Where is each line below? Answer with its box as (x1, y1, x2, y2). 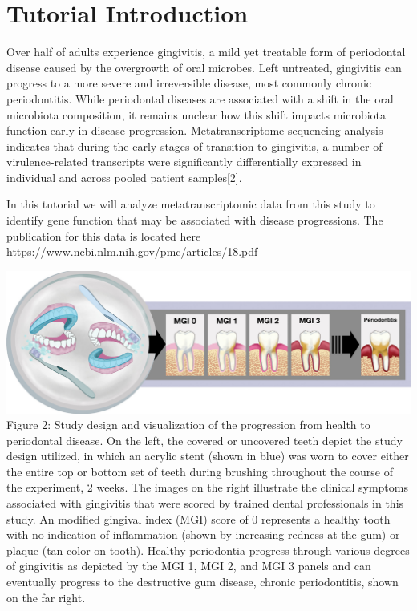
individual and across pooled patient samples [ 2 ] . (6, 168, 242, 185)
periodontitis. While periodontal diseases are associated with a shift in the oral (6, 90, 394, 107)
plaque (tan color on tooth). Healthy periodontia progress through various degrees (6, 541, 410, 558)
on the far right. (6, 589, 86, 605)
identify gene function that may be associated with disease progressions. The (6, 212, 383, 229)
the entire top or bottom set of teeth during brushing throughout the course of (6, 463, 393, 479)
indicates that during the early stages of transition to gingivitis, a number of (6, 137, 383, 154)
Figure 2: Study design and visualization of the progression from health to (6, 416, 370, 433)
